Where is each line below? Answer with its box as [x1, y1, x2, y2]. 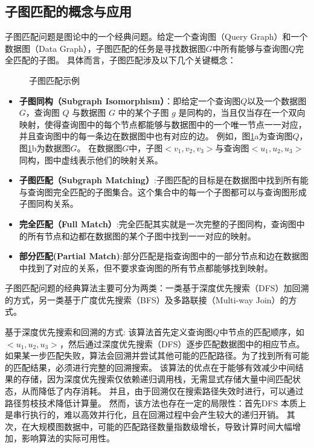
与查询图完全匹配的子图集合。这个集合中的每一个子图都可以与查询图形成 [19, 185, 307, 198]
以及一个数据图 [247, 94, 307, 107]
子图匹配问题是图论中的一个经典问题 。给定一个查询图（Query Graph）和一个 [5, 30, 308, 43]
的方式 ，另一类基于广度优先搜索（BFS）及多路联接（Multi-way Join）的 [5, 293, 289, 306]
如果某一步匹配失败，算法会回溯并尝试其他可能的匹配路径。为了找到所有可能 [5, 349, 309, 362]
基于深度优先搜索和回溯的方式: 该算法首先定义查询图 [5, 326, 213, 338]
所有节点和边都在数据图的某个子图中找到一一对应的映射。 [27, 229, 256, 242]
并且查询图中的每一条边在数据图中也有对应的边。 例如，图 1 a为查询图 [19, 130, 293, 142]
